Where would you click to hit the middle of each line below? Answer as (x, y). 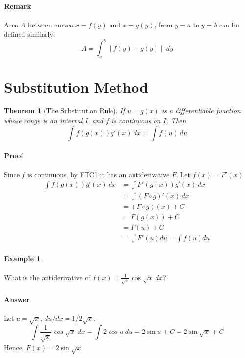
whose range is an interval (43, 120)
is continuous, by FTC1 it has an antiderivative (99, 174)
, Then (176, 120)
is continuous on (136, 120)
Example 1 (22, 258)
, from (163, 24)
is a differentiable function (201, 111)
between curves (51, 24)
